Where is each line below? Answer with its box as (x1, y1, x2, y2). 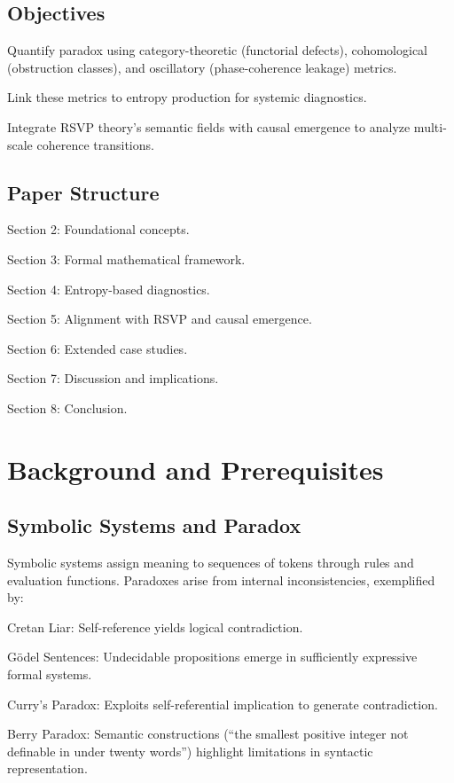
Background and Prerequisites (7, 450, 384, 487)
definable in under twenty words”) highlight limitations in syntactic (7, 741, 373, 760)
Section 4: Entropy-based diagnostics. (7, 279, 210, 298)
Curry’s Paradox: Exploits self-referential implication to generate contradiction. (7, 694, 438, 713)
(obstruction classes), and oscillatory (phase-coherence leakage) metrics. (7, 58, 397, 76)
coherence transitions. (36, 135, 154, 153)
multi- (413, 117, 447, 136)
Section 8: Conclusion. (7, 398, 128, 417)
